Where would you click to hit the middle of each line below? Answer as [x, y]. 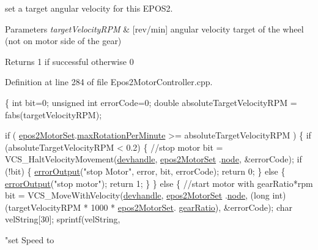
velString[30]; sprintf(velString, [63, 219]
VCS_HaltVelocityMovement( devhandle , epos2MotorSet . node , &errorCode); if [153, 159]
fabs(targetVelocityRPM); [54, 114]
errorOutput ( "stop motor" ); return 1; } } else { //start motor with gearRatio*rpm [159, 183]
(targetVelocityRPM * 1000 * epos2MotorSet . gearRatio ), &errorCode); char [149, 207]
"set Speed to [30, 239]
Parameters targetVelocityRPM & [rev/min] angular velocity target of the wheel [154, 28]
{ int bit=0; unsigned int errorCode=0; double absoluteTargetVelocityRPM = [151, 102]
